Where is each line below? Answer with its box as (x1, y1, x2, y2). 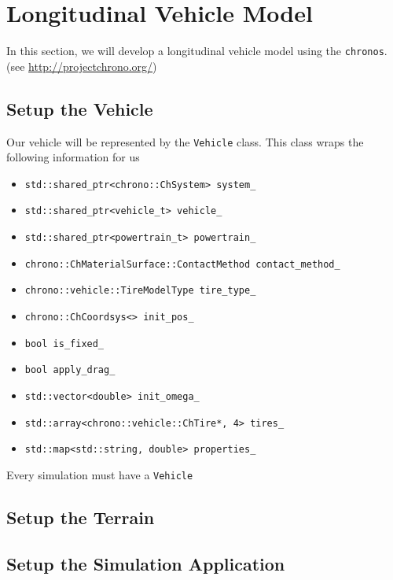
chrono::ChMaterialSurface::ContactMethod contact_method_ (24, 258, 340, 270)
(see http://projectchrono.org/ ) (6, 57, 157, 74)
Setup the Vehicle (6, 96, 153, 120)
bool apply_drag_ (24, 364, 116, 376)
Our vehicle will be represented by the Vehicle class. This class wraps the (6, 133, 364, 150)
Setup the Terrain (6, 505, 155, 530)
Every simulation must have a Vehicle (6, 467, 193, 483)
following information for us (6, 149, 140, 165)
